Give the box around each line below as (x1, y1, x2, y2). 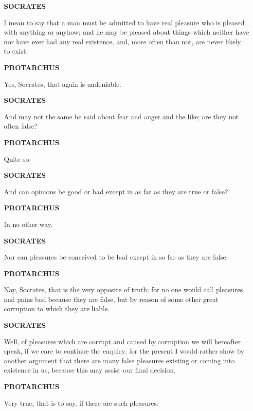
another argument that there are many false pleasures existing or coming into (4, 355, 235, 365)
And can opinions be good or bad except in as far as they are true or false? (4, 186, 228, 196)
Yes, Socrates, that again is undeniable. (4, 78, 122, 89)
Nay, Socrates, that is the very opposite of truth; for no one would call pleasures (4, 284, 243, 295)
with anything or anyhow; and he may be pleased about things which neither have (4, 27, 249, 37)
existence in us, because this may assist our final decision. (4, 365, 176, 375)
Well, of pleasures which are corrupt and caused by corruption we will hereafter (4, 336, 241, 346)
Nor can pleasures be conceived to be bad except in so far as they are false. (4, 252, 228, 262)
